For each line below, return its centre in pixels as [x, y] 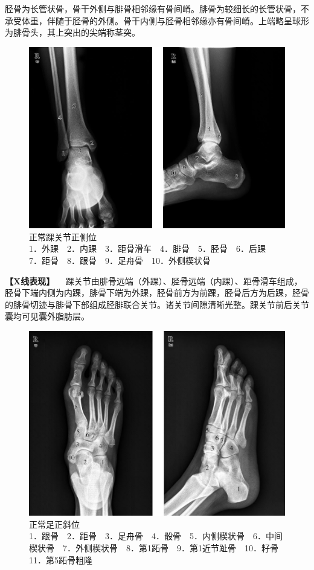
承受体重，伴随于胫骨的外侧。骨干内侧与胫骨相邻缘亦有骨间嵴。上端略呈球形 [157, 20]
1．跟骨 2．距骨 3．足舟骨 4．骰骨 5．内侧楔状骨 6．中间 [156, 536]
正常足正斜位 [54, 524]
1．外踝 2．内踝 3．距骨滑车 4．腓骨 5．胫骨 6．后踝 [147, 248]
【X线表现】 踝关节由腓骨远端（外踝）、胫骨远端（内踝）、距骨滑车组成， [154, 280]
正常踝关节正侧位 [63, 236]
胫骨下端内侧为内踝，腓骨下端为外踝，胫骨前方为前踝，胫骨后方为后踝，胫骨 [157, 293]
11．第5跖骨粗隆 [61, 559]
